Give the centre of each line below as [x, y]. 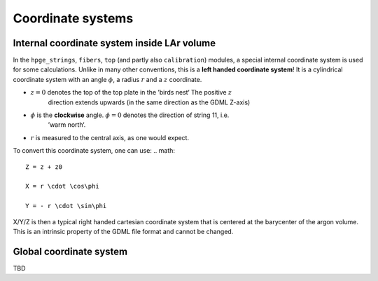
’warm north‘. [67, 125]
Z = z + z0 [44, 167]
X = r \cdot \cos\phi [62, 186]
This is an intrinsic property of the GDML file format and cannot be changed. [123, 231]
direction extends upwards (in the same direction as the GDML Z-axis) [149, 102]
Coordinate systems [73, 18]
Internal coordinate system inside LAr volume [114, 43]
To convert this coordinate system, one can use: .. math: [94, 151]
